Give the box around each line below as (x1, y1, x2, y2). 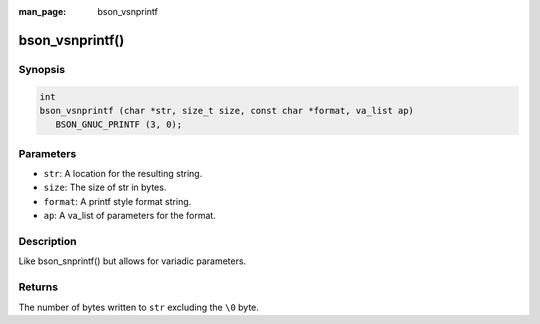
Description (18, 235, 77, 249)
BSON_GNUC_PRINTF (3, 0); (55, 119, 183, 130)
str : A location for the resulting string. (43, 168, 203, 180)
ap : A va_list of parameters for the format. (43, 210, 217, 222)
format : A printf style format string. (43, 195, 192, 207)
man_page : (18, 6, 67, 17)
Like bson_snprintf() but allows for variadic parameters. (18, 255, 247, 267)
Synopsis (18, 62, 65, 76)
